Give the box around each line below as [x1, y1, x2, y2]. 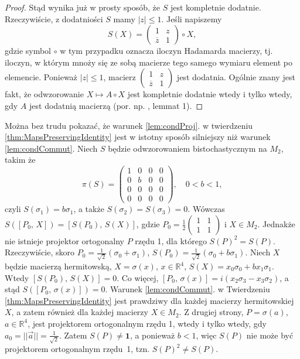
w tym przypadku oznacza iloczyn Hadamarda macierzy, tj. [60, 45, 273, 57]
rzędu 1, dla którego [135, 234, 207, 247]
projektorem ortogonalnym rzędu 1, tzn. [5, 343, 150, 355]
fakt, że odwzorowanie [5, 88, 84, 100]
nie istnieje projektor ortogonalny [5, 234, 125, 247]
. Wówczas [187, 203, 225, 215]
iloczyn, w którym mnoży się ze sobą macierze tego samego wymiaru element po [5, 56, 293, 68]
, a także [73, 203, 104, 215]
